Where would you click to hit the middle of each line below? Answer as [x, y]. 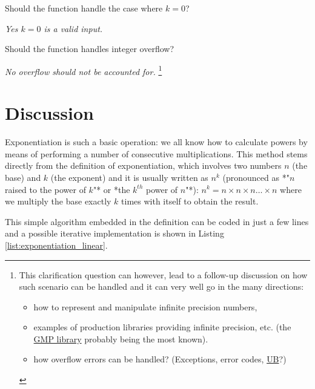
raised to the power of [45, 189]
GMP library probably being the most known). [121, 338]
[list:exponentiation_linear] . [56, 245]
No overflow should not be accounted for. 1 [84, 70]
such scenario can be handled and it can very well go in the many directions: [161, 286]
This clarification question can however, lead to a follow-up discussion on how [163, 274]
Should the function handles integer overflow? [90, 49]
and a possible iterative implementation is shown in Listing [114, 233]
